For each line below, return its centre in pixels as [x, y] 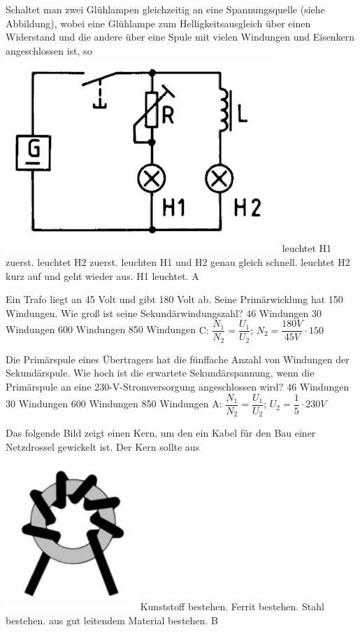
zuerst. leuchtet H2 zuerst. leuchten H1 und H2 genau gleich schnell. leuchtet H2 [178, 261]
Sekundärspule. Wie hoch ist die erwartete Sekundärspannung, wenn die [160, 373]
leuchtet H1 [307, 248]
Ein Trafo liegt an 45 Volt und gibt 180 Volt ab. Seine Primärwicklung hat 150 [174, 299]
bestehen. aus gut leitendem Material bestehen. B [112, 620]
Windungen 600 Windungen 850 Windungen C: [107, 329]
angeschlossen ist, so [49, 50]
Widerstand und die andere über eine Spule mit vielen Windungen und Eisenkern [180, 37]
